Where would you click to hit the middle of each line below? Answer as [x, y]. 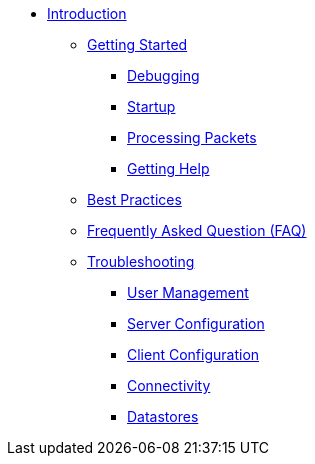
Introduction [87, 13]
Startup [151, 106]
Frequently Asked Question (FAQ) [197, 230]
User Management [188, 292]
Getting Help [168, 168]
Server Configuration [196, 323]
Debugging [163, 75]
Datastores [163, 416]
